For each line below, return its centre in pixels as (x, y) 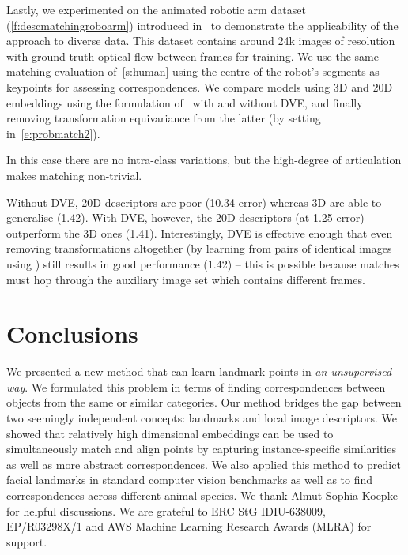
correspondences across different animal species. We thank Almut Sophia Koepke (202, 495)
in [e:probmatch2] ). (53, 133)
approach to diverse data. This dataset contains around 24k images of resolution (201, 41)
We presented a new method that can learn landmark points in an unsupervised (199, 371)
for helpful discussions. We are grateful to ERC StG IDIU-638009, (166, 510)
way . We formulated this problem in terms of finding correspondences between (196, 386)
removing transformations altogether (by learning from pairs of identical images (199, 248)
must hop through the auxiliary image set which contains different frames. (186, 279)
